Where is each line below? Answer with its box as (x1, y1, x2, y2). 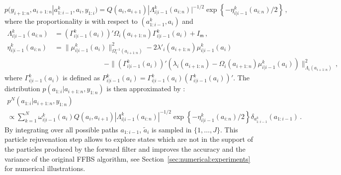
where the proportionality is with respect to (4, 16, 138, 26)
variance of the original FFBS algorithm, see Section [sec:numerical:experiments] (4, 153, 251, 164)
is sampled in (152, 124, 192, 134)
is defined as (63, 72, 100, 83)
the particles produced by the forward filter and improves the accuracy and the (4, 144, 246, 154)
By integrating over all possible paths (4, 124, 118, 134)
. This (220, 124, 238, 134)
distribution (4, 83, 40, 94)
